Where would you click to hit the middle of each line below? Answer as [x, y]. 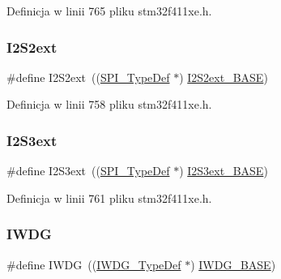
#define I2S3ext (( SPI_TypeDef [88, 171]
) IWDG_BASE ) [233, 264]
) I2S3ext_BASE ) [224, 171]
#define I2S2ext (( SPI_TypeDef [88, 77]
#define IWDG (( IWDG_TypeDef [94, 264]
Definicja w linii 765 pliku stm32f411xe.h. [109, 11]
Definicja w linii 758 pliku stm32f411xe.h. [109, 104]
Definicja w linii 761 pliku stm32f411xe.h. [109, 197]
